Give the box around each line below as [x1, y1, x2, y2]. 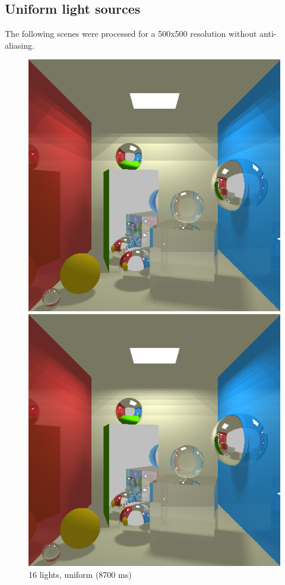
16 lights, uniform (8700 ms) [28, 568, 132, 580]
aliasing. [5, 39, 34, 51]
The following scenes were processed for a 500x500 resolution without [5, 27, 257, 40]
